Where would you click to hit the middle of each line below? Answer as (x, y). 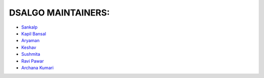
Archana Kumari (37, 67)
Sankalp (29, 27)
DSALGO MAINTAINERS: (59, 13)
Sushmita (31, 54)
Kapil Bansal (34, 33)
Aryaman (31, 41)
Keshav (29, 47)
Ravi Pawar (33, 61)
